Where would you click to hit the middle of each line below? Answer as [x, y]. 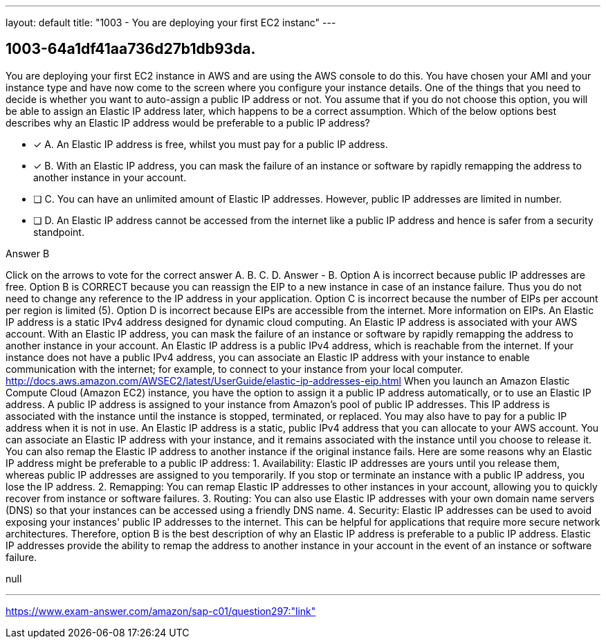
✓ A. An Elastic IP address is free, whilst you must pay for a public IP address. [211, 144]
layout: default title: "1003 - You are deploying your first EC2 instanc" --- [171, 22]
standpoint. [59, 232]
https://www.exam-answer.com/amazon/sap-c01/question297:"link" [161, 611]
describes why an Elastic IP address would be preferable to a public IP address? [188, 122]
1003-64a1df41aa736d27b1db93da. [131, 49]
